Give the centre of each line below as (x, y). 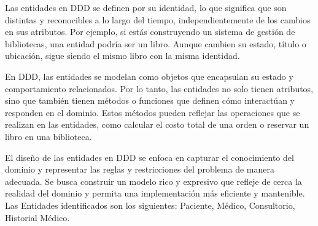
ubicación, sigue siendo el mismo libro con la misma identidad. (122, 56)
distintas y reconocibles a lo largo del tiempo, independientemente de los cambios (158, 19)
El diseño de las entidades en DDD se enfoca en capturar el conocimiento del (149, 157)
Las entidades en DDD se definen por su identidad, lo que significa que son (146, 7)
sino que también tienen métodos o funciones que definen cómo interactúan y (150, 100)
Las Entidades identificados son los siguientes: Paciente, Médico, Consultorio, (150, 205)
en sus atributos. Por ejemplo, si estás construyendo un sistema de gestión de (150, 32)
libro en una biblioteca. (48, 136)
